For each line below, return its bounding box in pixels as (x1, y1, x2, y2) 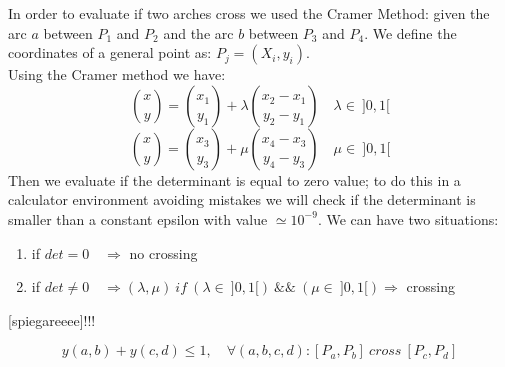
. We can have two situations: (317, 208, 499, 229)
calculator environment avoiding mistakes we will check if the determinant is (8, 189, 476, 210)
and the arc (163, 22, 234, 43)
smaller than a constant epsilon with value (8, 208, 268, 229)
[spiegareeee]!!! (8, 309, 96, 330)
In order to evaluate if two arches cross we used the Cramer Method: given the (8, 3, 490, 23)
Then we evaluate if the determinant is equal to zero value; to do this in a (8, 169, 461, 190)
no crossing (129, 242, 198, 263)
